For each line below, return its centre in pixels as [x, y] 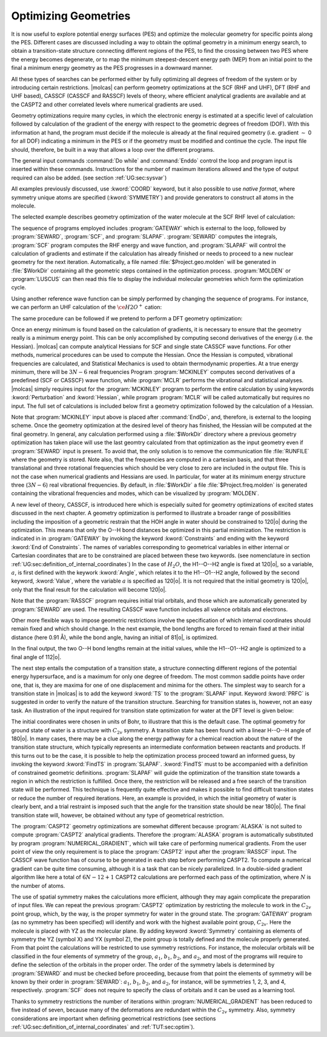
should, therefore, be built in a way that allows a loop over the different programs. [113, 149]
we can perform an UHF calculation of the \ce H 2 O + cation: [87, 307]
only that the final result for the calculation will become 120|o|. [89, 589]
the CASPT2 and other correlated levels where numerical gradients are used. [107, 104]
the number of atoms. [38, 885]
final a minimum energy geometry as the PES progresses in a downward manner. [112, 68]
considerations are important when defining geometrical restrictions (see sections [114, 1018]
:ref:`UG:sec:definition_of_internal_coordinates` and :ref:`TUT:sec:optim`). [103, 1027]
